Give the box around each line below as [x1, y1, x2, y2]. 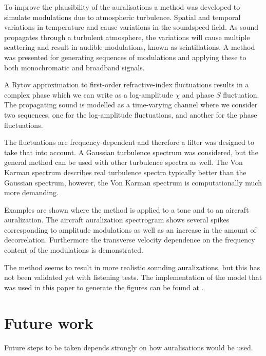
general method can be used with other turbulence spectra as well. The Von [4, 157, 243, 167]
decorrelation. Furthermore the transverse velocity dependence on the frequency [4, 234, 255, 245]
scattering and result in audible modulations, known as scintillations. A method [4, 42, 255, 52]
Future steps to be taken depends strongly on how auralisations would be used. [4, 342, 253, 352]
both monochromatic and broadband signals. [4, 62, 145, 72]
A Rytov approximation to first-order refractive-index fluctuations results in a [4, 79, 249, 90]
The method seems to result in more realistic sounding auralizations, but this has [4, 261, 260, 272]
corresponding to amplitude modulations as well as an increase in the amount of [4, 224, 256, 235]
